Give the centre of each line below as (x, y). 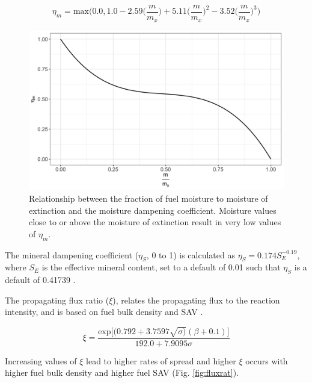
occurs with (267, 360)
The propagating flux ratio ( (57, 300)
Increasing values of (41, 360)
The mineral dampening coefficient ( (72, 254)
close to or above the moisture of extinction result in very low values (155, 222)
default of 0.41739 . (40, 280)
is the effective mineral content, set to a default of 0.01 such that (161, 267)
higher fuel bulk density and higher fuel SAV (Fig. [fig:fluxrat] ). (122, 372)
